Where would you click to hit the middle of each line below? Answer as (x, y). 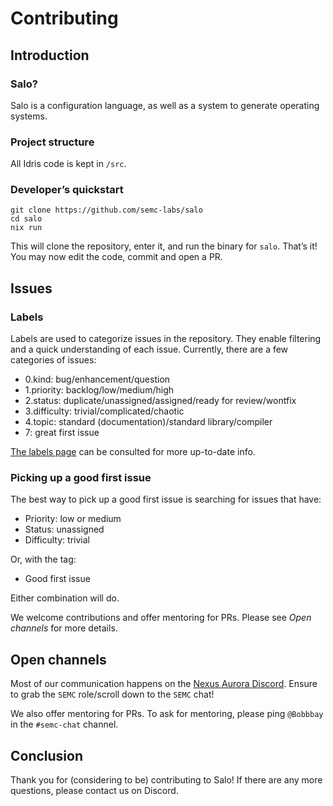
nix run (26, 228)
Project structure (52, 142)
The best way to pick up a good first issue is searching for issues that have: (166, 499)
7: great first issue (62, 433)
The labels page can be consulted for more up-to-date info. (133, 452)
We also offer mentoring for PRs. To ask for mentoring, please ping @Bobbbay (167, 714)
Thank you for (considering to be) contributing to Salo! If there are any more (166, 780)
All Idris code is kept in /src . (68, 164)
